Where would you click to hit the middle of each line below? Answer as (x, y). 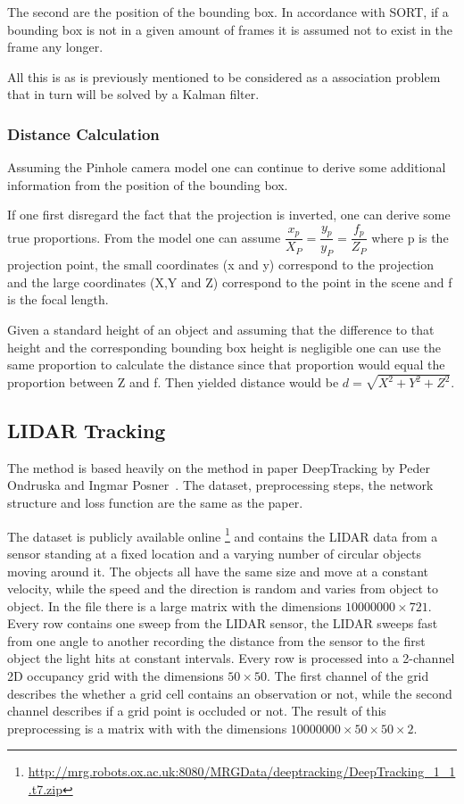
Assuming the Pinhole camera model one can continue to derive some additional (227, 167)
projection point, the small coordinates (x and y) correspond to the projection (221, 265)
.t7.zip (45, 789)
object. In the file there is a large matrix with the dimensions (174, 605)
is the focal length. (58, 299)
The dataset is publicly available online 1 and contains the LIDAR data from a (223, 535)
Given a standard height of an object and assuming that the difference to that (221, 330)
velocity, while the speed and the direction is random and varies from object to (223, 588)
